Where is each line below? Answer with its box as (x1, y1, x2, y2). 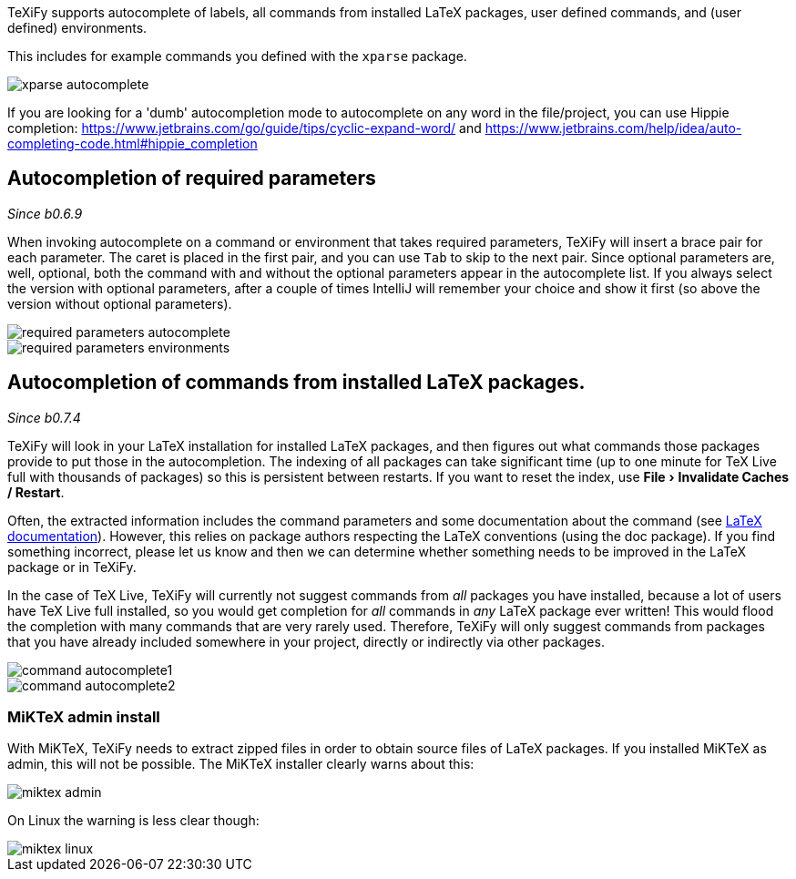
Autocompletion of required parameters (7, 167, 376, 190)
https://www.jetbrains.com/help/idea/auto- (485, 120, 742, 136)
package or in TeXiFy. (7, 558, 137, 575)
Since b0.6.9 (7, 205, 83, 221)
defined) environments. (7, 20, 148, 36)
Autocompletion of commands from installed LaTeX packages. (7, 371, 586, 394)
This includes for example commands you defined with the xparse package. (7, 48, 467, 64)
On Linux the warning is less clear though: (7, 813, 260, 829)
